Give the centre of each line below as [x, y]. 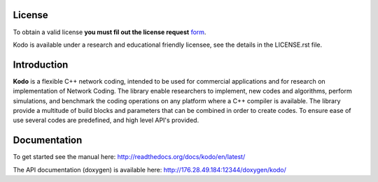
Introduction [41, 65]
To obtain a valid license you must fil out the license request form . [110, 32]
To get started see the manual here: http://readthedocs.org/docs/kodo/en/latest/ [129, 157]
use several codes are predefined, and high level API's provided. [106, 120]
